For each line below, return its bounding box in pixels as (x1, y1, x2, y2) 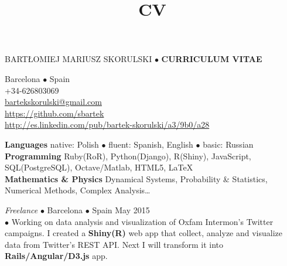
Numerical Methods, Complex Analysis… (5, 184, 151, 196)
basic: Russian (203, 138, 254, 150)
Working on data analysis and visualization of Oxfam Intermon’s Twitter (11, 215, 274, 227)
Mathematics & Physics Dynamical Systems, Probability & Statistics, (5, 172, 268, 185)
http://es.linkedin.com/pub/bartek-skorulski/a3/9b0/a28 (5, 118, 210, 131)
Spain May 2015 (92, 203, 150, 216)
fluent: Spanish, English (108, 138, 193, 150)
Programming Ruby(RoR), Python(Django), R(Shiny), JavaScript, (5, 149, 251, 162)
